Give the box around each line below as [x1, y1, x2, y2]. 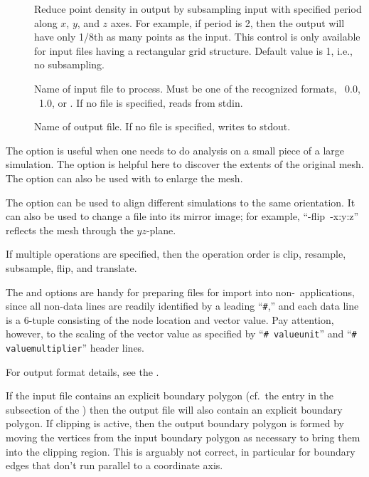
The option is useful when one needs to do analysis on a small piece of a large [6, 142, 345, 157]
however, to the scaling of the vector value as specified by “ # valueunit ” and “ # [6, 326, 357, 341]
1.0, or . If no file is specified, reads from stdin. [38, 95, 243, 110]
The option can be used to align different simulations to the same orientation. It [6, 194, 355, 209]
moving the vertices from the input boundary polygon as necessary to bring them [6, 430, 360, 445]
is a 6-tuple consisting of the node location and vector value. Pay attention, [6, 312, 334, 327]
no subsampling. [34, 57, 105, 72]
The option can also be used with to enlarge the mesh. [6, 170, 243, 185]
